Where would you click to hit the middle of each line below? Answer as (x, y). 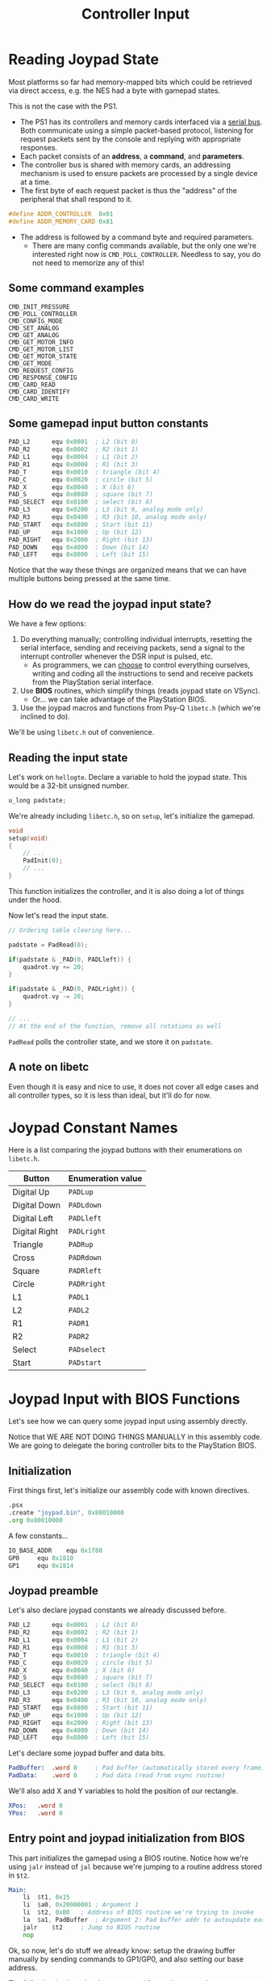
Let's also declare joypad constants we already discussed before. (117, 1610)
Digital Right (35, 1232)
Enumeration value (105, 1178)
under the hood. (35, 900)
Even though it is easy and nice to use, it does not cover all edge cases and (133, 1086)
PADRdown (85, 1258)
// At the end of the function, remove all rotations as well (115, 1026)
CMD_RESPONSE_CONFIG (43, 377)
